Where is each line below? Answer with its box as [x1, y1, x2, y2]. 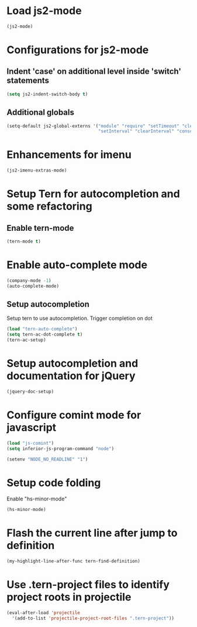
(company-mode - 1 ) [6, 277, 51, 284]
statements [6, 76, 49, 86]
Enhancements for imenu [6, 148, 132, 162]
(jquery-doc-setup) [6, 389, 54, 394]
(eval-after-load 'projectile [6, 610, 81, 616]
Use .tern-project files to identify [6, 578, 170, 591]
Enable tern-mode [6, 223, 74, 233]
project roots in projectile [6, 591, 132, 604]
